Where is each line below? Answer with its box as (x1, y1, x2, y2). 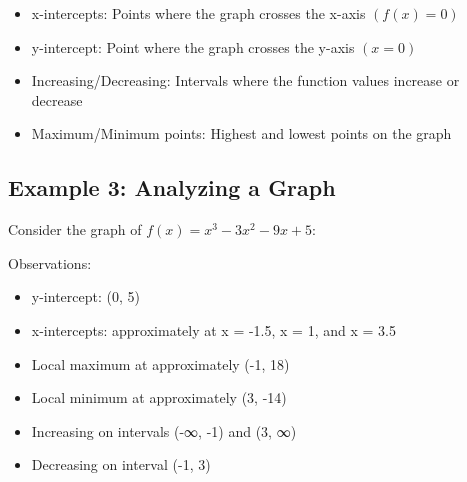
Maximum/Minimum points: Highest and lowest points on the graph (31, 123, 452, 144)
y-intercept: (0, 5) (31, 286, 140, 307)
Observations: (8, 252, 92, 273)
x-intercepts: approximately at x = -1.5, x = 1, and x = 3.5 (31, 319, 396, 340)
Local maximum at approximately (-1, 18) (31, 353, 290, 374)
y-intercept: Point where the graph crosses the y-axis (31, 36, 355, 57)
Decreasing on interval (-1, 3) (31, 454, 211, 475)
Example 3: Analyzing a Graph (8, 172, 336, 203)
